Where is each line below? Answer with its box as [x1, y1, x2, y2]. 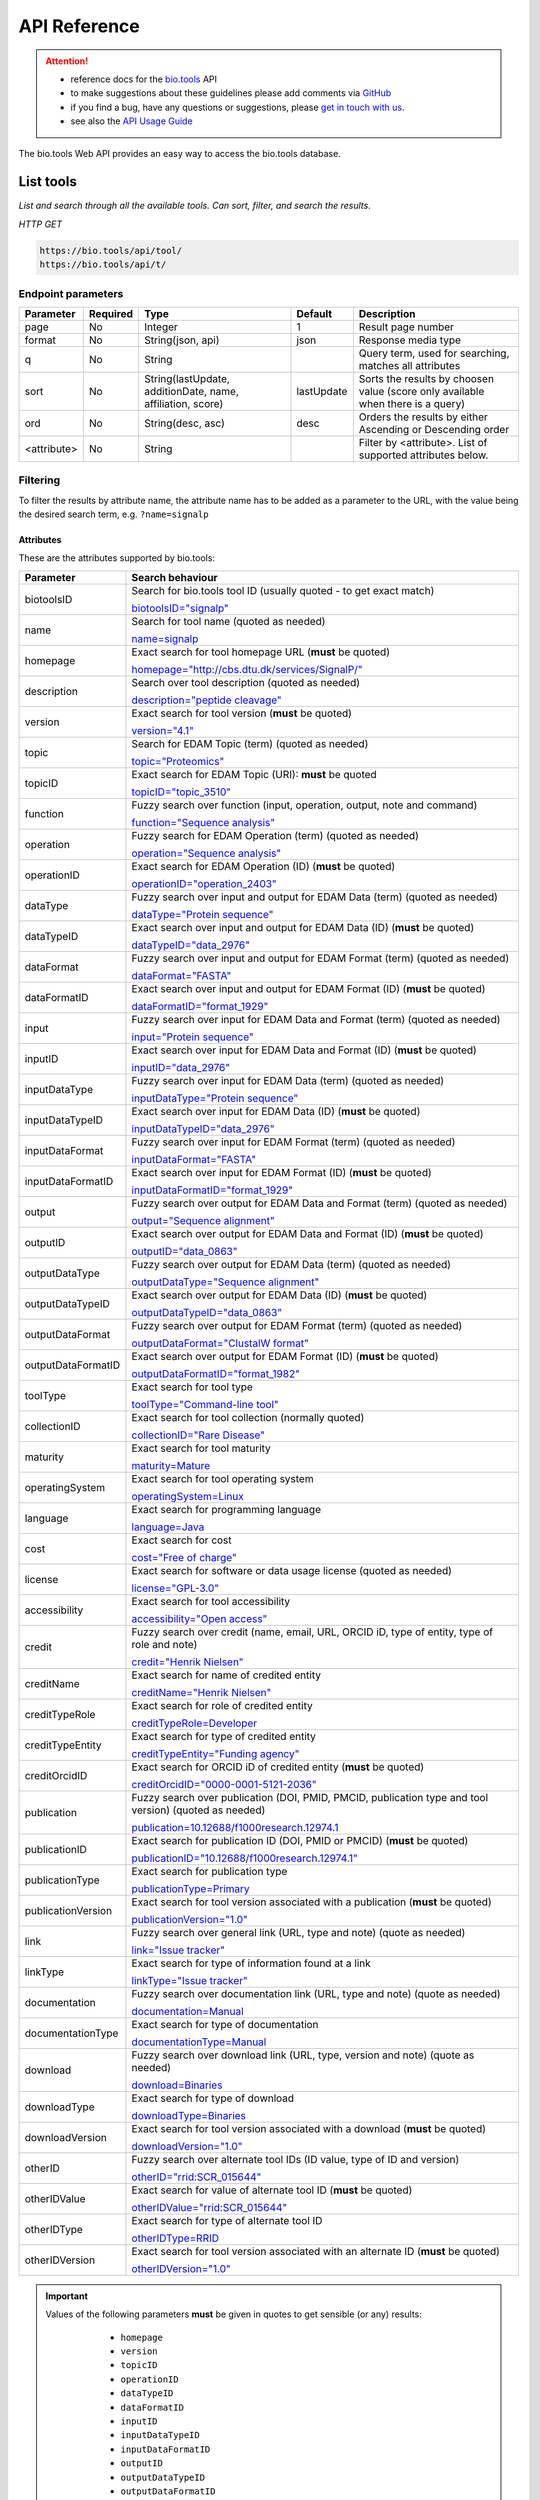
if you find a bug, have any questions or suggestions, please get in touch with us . [70, 101, 405, 113]
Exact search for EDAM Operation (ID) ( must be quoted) [131, 859, 396, 873]
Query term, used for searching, [358, 346, 510, 360]
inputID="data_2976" [131, 1060, 230, 1074]
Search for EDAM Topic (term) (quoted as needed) [131, 736, 369, 750]
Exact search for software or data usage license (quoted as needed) [131, 1563, 452, 1577]
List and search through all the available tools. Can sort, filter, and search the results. [18, 200, 372, 212]
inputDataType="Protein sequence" [131, 1091, 299, 1105]
